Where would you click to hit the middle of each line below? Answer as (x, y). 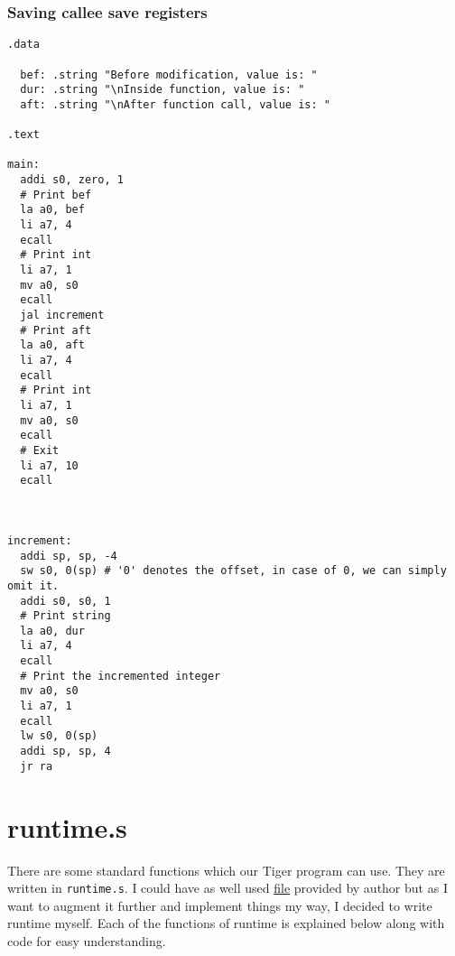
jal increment (62, 316)
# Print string (65, 616)
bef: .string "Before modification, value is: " (169, 74)
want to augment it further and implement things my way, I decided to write (220, 905)
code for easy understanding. (87, 940)
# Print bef (56, 195)
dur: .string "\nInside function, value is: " (162, 90)
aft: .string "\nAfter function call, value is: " (175, 104)
